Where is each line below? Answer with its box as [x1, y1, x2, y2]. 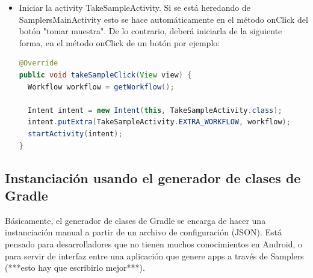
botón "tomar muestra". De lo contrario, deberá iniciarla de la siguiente [19, 25, 282, 37]
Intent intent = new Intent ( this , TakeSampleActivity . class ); [28, 106, 282, 115]
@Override [19, 59, 58, 68]
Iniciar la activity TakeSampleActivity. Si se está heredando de [19, 1, 250, 13]
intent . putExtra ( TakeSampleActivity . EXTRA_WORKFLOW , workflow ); [28, 118, 291, 127]
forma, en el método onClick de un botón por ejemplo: [19, 36, 220, 49]
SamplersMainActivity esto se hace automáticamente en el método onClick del [19, 13, 308, 25]
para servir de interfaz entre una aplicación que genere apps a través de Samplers [5, 249, 304, 262]
